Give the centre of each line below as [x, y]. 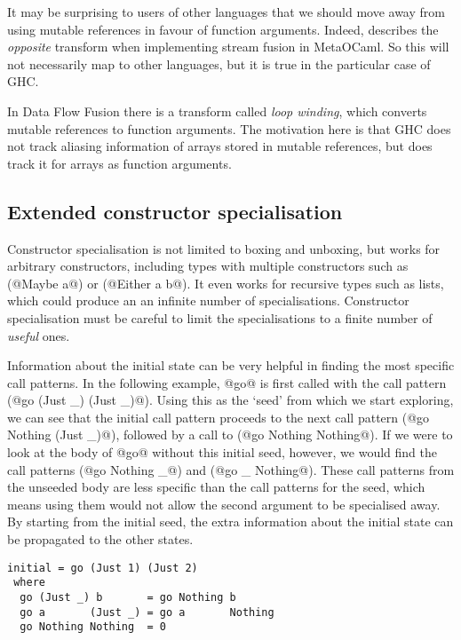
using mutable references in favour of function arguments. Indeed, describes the [223, 29]
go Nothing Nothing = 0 [93, 627]
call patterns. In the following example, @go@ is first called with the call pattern [227, 382]
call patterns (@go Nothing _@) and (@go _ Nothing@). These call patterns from [231, 469]
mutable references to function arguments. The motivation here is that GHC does [229, 128]
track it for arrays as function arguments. [119, 163]
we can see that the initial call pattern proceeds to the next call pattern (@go [219, 417]
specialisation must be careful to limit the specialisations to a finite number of [220, 317]
